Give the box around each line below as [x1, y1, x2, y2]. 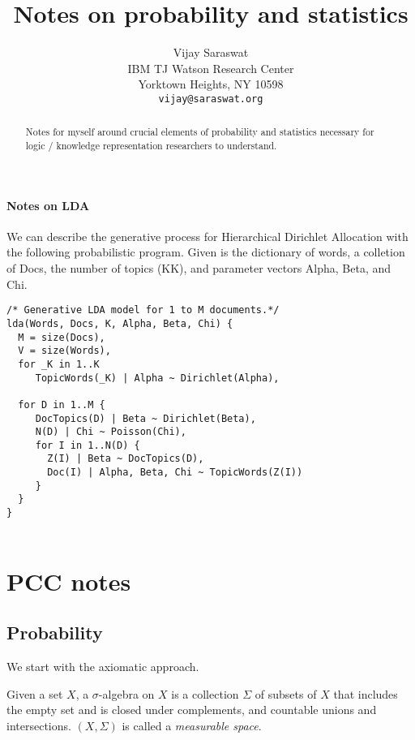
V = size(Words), [18, 345, 111, 357]
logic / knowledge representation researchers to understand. [25, 139, 277, 153]
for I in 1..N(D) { [35, 439, 140, 451]
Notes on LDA [6, 196, 90, 213]
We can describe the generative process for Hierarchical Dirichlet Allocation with [6, 227, 409, 244]
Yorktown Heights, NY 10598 [138, 75, 284, 92]
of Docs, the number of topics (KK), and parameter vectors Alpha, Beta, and [6, 260, 391, 277]
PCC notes [6, 564, 131, 597]
